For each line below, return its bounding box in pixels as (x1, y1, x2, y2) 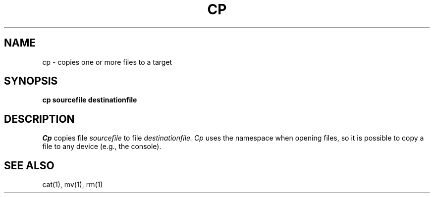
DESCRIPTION (4, 112, 75, 125)
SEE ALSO (4, 159, 54, 172)
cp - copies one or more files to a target (42, 57, 172, 66)
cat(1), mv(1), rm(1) (42, 180, 103, 189)
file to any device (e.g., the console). (42, 142, 162, 151)
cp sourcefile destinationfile (42, 96, 137, 104)
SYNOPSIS (4, 75, 58, 88)
